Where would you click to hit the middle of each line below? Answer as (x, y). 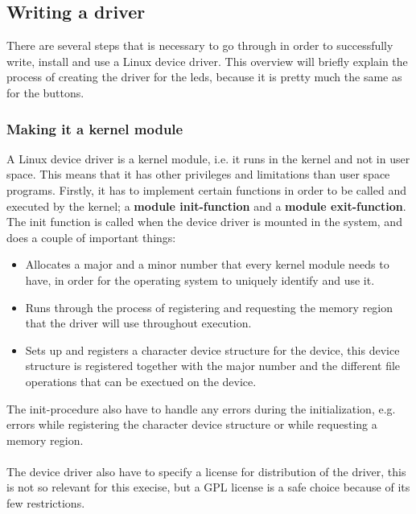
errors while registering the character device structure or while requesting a (192, 424)
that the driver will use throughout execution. (138, 323)
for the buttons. (45, 92)
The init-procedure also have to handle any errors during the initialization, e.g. (201, 408)
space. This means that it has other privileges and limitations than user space (198, 174)
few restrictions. (46, 503)
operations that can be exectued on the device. (141, 381)
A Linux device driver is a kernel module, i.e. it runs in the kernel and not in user (208, 158)
